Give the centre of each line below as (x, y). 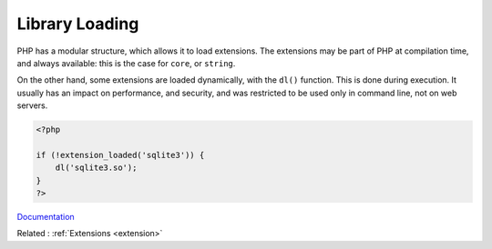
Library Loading (78, 24)
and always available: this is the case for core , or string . (126, 63)
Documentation (46, 217)
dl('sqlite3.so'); (96, 168)
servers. (32, 105)
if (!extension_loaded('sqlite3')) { (120, 155)
